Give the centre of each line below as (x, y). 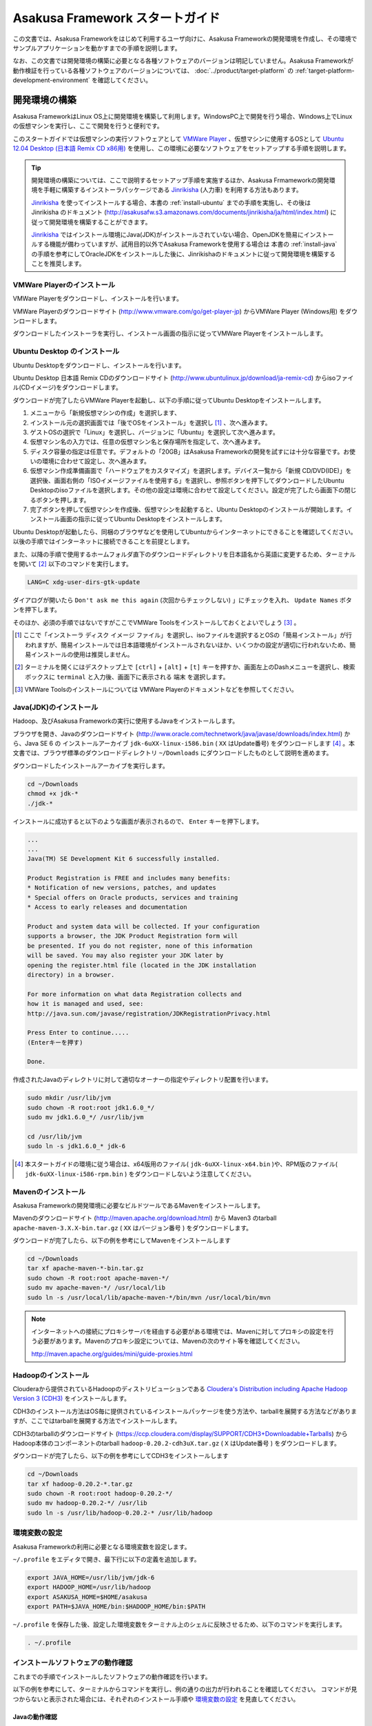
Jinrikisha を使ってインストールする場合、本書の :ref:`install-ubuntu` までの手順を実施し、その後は (171, 202)
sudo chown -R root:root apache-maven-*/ (98, 1278)
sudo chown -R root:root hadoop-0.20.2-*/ (100, 1494)
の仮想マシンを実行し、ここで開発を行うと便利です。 (88, 126)
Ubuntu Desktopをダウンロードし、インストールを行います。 (99, 365)
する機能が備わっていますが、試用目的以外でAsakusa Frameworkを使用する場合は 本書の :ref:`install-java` (187, 244)
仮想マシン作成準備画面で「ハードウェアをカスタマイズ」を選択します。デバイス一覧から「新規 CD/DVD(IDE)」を (191, 471)
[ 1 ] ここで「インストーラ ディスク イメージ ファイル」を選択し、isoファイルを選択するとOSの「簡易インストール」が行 (184, 635)
